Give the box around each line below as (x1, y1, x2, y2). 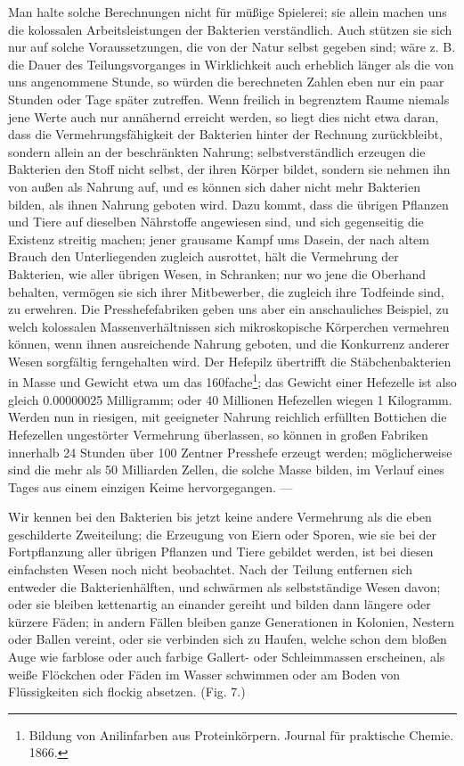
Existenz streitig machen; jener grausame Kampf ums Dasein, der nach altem (8, 229, 430, 248)
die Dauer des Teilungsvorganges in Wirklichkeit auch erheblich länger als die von (8, 54, 454, 73)
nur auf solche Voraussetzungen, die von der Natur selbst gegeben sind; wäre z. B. (8, 37, 456, 56)
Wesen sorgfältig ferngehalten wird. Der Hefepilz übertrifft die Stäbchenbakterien (8, 351, 452, 370)
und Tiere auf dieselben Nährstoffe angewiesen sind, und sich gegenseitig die (8, 212, 424, 231)
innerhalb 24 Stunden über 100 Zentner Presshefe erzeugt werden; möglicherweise (8, 442, 452, 461)
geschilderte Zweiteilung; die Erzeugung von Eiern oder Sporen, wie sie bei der (8, 524, 437, 543)
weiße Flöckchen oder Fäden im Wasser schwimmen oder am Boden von (8, 664, 401, 683)
